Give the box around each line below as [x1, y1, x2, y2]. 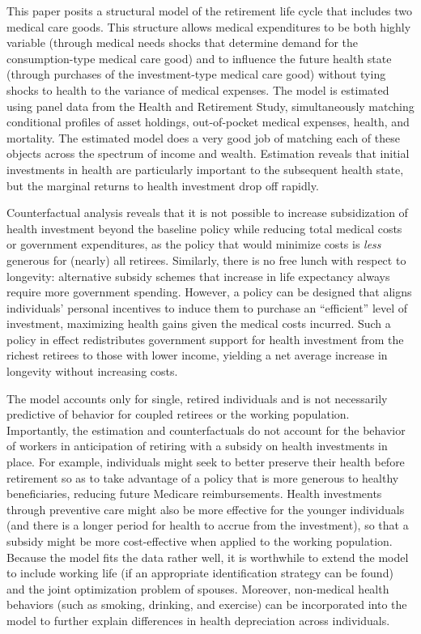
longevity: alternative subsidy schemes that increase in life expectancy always [6, 267, 390, 284]
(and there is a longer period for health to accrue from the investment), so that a [6, 517, 409, 534]
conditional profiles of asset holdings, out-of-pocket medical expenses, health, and [6, 113, 410, 130]
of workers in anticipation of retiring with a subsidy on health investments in [6, 437, 388, 454]
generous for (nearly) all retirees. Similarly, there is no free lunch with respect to [6, 251, 406, 268]
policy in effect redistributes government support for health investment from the [6, 330, 404, 347]
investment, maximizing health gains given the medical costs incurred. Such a [6, 315, 391, 332]
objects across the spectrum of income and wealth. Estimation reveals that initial [6, 145, 410, 162]
